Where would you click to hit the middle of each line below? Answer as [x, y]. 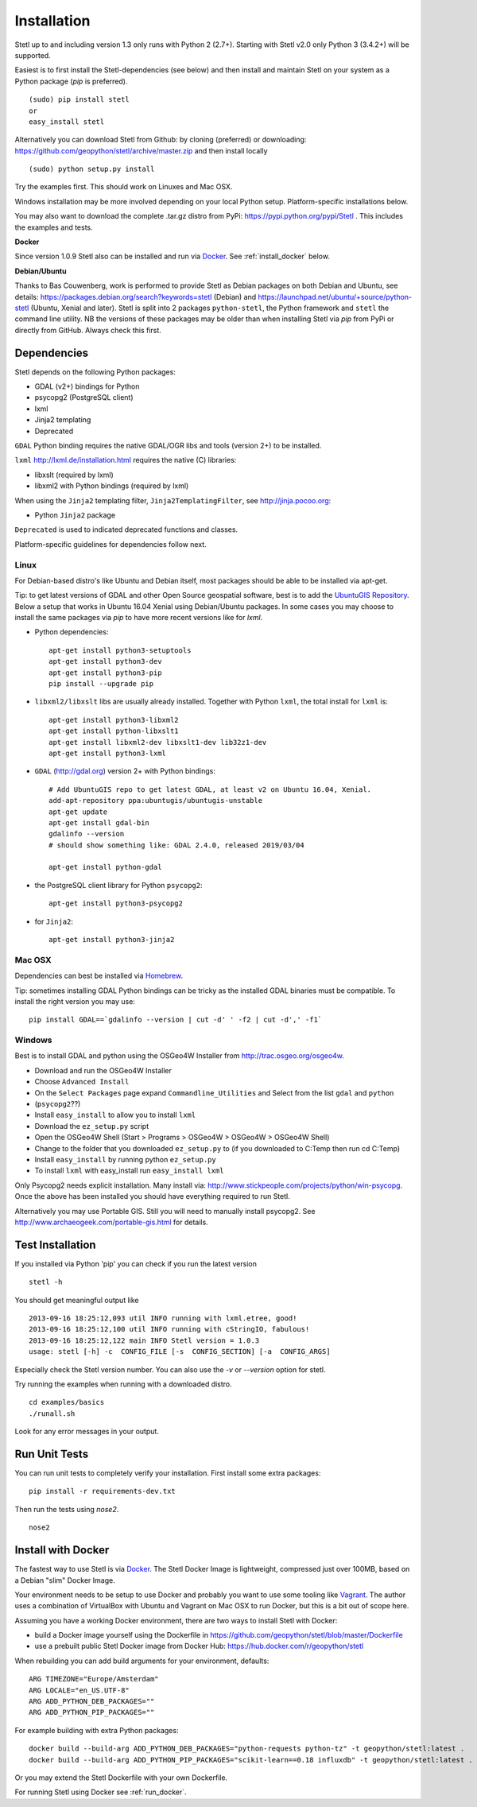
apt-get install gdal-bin [99, 822]
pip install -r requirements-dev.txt [103, 1491]
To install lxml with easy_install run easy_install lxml [129, 1171]
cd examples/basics [67, 1402]
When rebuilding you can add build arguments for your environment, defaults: [142, 1661]
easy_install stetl [67, 122]
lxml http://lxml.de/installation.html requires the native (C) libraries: [126, 460]
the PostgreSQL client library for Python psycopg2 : [118, 885]
